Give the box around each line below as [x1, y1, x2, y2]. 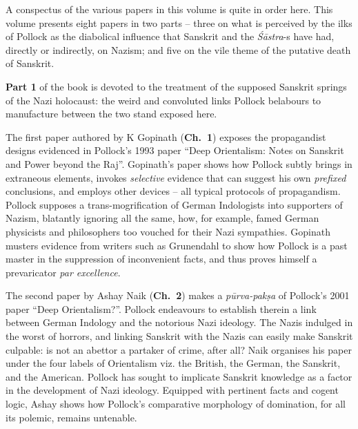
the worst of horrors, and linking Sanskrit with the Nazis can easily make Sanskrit [6, 329, 353, 343]
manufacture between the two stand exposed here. [6, 106, 217, 121]
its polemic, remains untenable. [6, 410, 137, 424]
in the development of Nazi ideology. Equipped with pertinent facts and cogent [6, 383, 339, 397]
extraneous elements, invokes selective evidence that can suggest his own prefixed [6, 170, 346, 184]
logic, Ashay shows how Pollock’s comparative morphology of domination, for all [6, 397, 346, 411]
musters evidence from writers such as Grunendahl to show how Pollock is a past [6, 238, 348, 252]
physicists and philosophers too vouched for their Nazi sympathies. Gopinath [6, 224, 330, 238]
